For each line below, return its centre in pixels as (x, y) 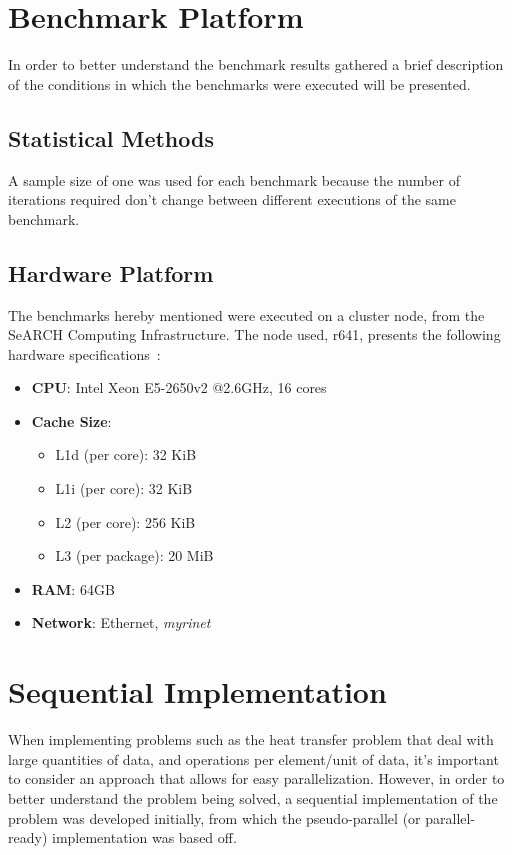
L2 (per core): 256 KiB (125, 521)
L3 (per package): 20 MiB (134, 555)
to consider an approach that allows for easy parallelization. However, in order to (256, 778)
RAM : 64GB (73, 588)
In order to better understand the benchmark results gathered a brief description (256, 64)
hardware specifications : (84, 353)
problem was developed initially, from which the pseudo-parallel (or (214, 817)
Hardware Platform (111, 272)
